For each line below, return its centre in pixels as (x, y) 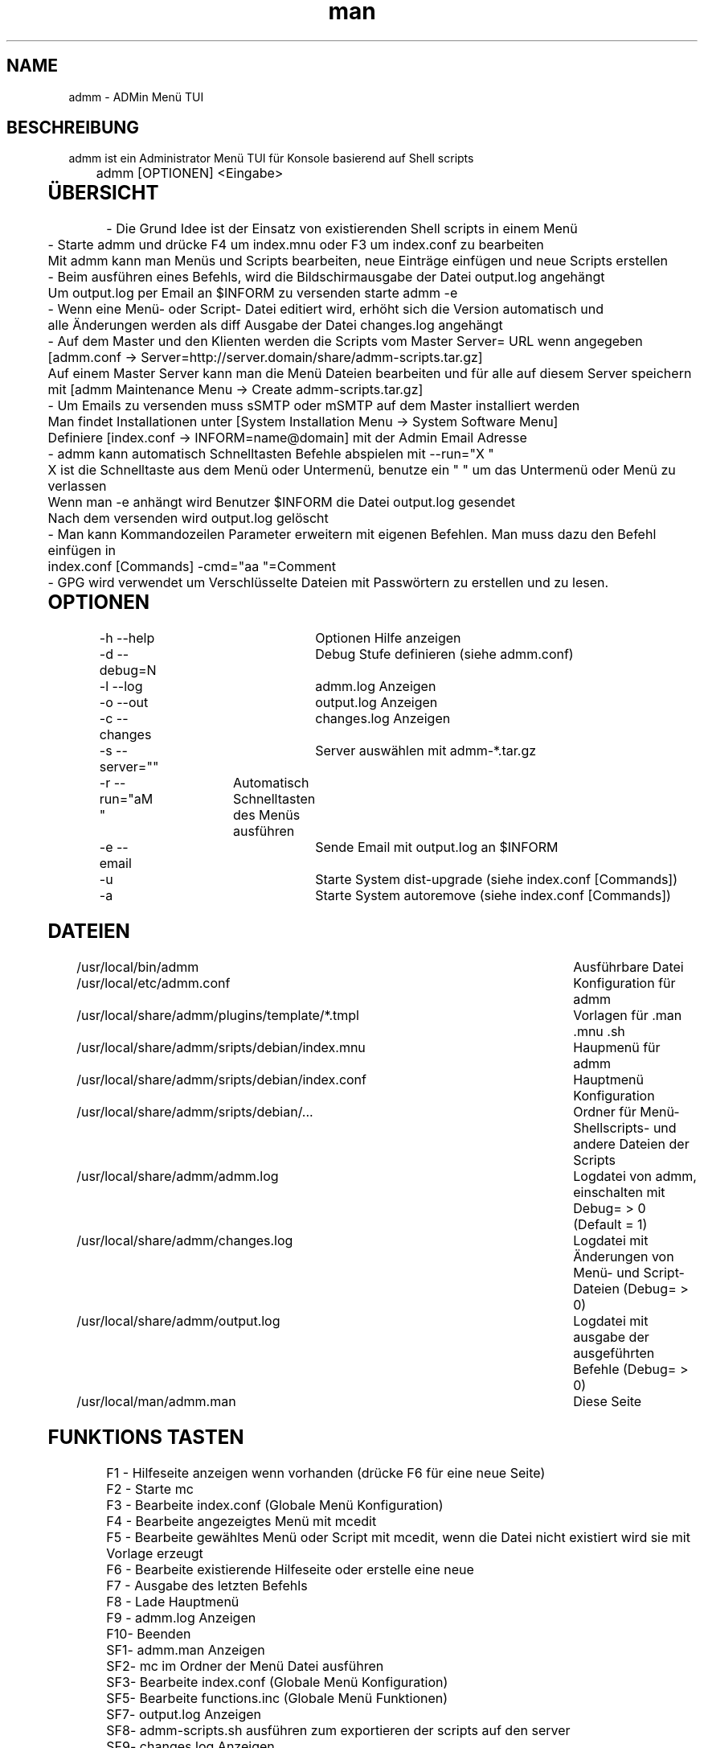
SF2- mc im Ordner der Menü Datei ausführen (245, 1666)
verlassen (77, 486)
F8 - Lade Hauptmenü (173, 1601)
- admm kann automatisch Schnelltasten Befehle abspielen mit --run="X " (271, 454)
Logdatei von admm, (635, 1176)
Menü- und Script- (629, 1273)
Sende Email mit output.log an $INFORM (437, 847)
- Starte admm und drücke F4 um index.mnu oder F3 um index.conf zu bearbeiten (296, 245)
